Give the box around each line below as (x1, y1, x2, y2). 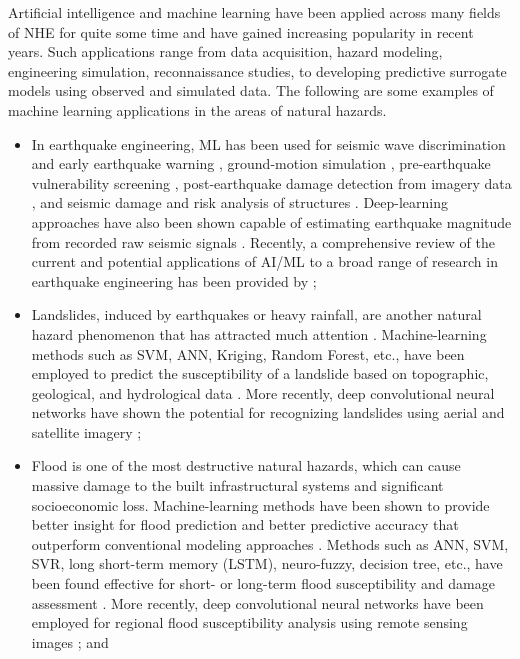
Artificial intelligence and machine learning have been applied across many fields (8, 2, 501, 22)
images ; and (31, 631, 109, 652)
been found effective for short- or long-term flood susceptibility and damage (31, 573, 495, 594)
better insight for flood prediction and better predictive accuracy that (31, 514, 459, 535)
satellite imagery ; (31, 421, 142, 442)
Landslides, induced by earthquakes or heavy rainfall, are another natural (31, 304, 482, 325)
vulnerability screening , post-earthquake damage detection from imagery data (31, 172, 512, 193)
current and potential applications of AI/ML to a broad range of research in (31, 251, 498, 272)
